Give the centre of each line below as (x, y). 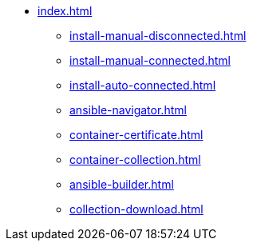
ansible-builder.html (122, 184)
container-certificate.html (136, 135)
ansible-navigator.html (128, 110)
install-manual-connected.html (150, 60)
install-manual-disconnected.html (158, 36)
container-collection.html (135, 159)
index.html (65, 11)
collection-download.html (136, 209)
